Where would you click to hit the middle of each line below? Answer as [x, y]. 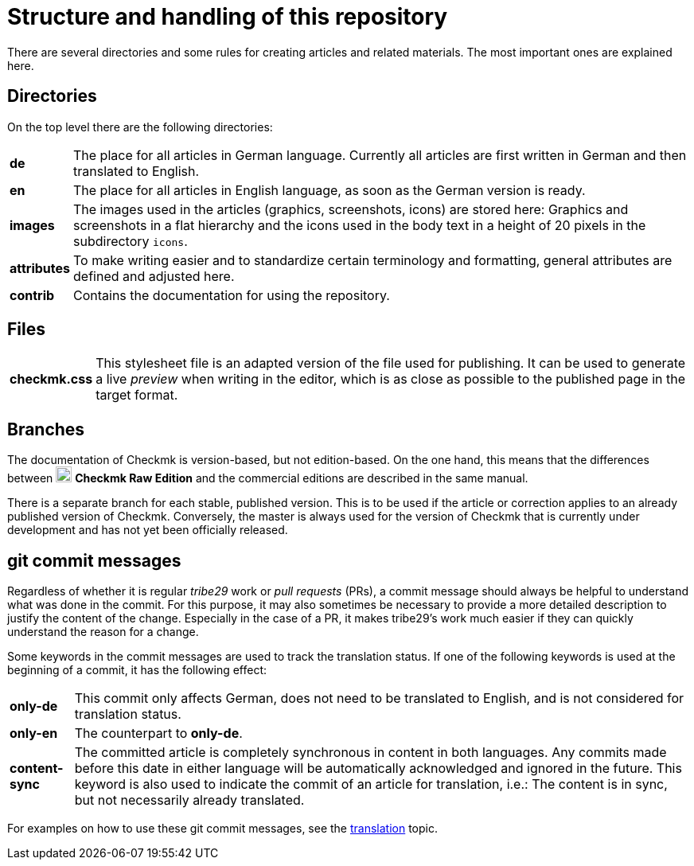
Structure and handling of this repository [228, 17]
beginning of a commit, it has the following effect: [137, 670]
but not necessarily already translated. [189, 800]
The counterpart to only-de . [158, 733]
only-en [34, 733]
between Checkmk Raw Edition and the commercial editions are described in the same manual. [268, 478]
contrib [32, 295]
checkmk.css [51, 379]
